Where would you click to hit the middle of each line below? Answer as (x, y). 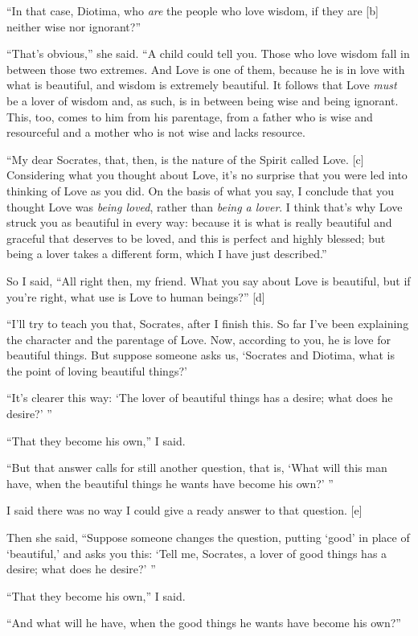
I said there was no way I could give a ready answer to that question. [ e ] (184, 510)
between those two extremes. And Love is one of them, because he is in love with (206, 69)
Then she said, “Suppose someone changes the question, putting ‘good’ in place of (208, 538)
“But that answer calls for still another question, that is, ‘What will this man (197, 468)
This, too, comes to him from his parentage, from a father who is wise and (190, 116)
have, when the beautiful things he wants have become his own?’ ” (170, 483)
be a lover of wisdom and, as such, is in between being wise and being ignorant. (203, 100)
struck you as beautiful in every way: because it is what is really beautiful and (199, 222)
